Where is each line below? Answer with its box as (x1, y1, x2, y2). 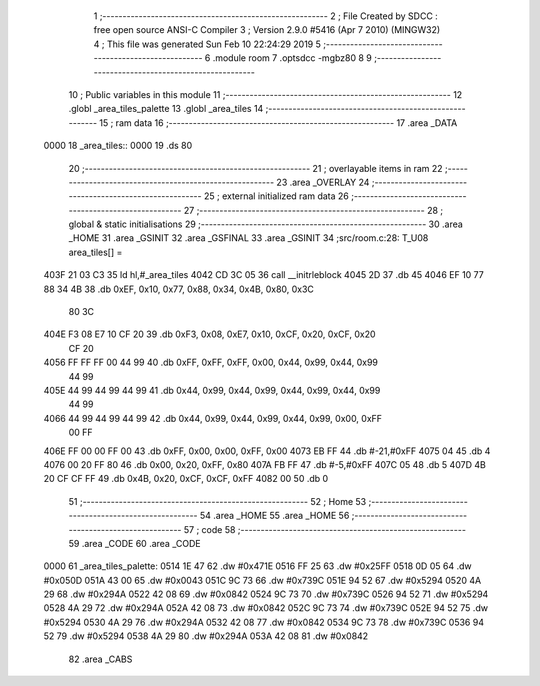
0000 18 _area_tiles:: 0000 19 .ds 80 (43, 140, 193, 152)
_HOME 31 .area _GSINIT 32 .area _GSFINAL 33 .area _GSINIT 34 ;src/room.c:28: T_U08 (68, 232, 429, 244)
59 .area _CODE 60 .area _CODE (68, 537, 201, 549)
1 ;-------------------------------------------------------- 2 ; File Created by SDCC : (93, 10, 439, 22)
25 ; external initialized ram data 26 (203, 190, 349, 202)
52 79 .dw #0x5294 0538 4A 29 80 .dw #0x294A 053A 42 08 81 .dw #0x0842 (43, 630, 369, 642)
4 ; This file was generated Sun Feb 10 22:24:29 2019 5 (93, 38, 322, 50)
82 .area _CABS (68, 653, 133, 665)
